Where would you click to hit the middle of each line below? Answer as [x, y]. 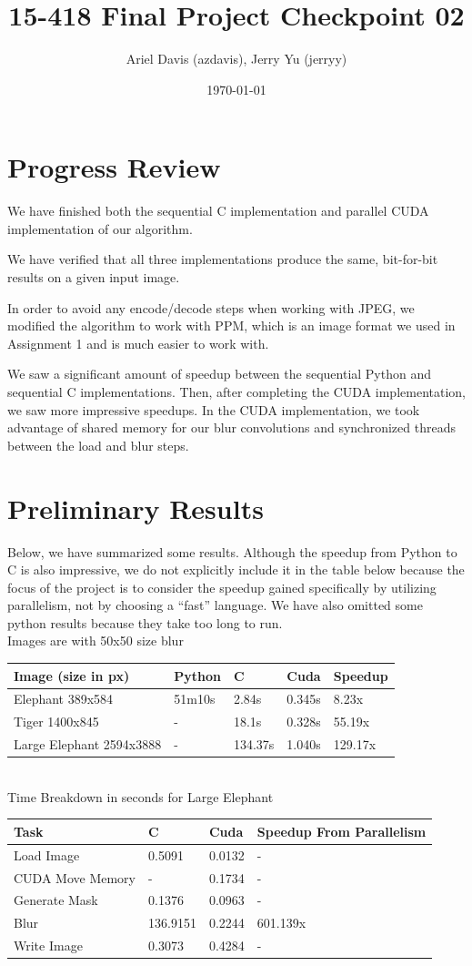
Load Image [47, 854]
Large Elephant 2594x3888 [88, 744]
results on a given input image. [94, 277]
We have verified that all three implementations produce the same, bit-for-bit [223, 259]
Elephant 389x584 [64, 699]
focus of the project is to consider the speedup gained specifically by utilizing [222, 587]
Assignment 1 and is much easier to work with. [138, 343]
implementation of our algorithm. [100, 228]
